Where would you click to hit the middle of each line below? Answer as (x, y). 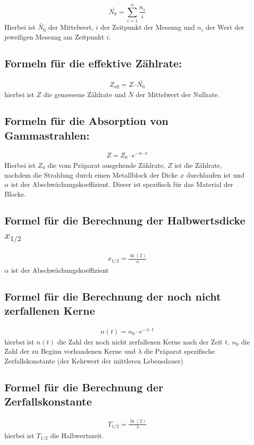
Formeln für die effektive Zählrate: (93, 63)
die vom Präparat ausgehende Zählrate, (106, 165)
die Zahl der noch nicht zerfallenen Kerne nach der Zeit (140, 341)
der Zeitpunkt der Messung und (147, 27)
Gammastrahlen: (47, 135)
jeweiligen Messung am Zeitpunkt (54, 36)
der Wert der (225, 27)
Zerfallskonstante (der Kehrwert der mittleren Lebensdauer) (94, 361)
